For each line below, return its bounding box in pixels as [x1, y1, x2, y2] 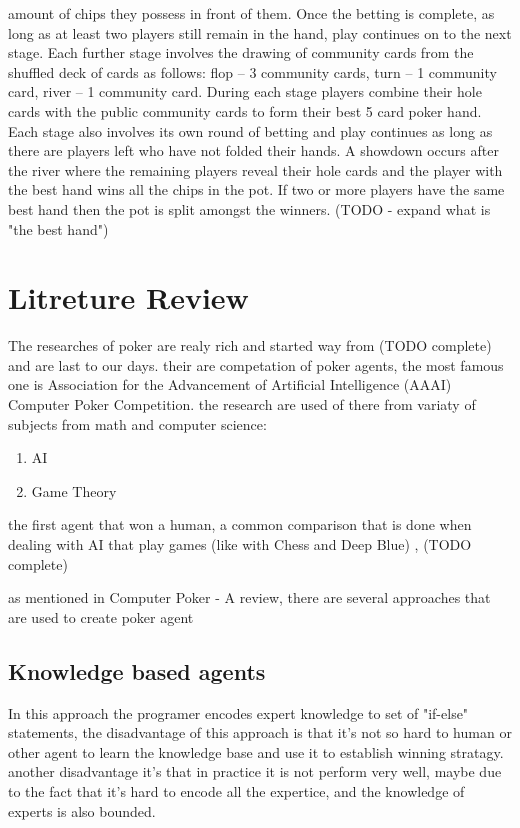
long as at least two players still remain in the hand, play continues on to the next [8, 22, 512, 43]
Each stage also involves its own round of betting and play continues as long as [8, 120, 493, 141]
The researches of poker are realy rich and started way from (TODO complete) [8, 335, 492, 356]
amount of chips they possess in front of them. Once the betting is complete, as [8, 3, 495, 23]
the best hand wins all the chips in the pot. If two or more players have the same [8, 179, 505, 200]
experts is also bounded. [8, 800, 156, 821]
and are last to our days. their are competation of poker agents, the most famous [8, 354, 504, 375]
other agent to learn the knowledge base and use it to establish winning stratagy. [8, 741, 504, 762]
